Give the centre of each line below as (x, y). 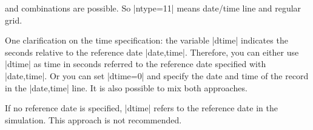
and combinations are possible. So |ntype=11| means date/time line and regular (153, 8)
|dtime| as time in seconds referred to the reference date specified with (136, 64)
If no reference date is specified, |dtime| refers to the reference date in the (141, 108)
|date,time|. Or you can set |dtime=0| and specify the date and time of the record (157, 75)
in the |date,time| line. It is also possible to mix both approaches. (126, 87)
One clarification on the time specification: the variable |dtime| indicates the (146, 40)
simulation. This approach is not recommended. (93, 119)
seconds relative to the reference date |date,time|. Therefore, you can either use (152, 52)
